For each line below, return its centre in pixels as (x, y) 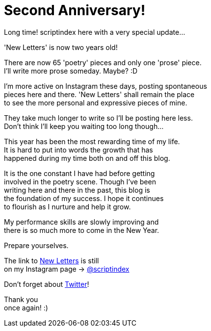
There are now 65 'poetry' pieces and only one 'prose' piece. (103, 62)
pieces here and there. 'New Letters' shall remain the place (99, 94)
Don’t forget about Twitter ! (47, 284)
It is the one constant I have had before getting (79, 173)
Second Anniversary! (75, 10)
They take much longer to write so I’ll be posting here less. (98, 118)
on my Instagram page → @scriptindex (67, 269)
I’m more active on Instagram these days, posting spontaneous (105, 86)
